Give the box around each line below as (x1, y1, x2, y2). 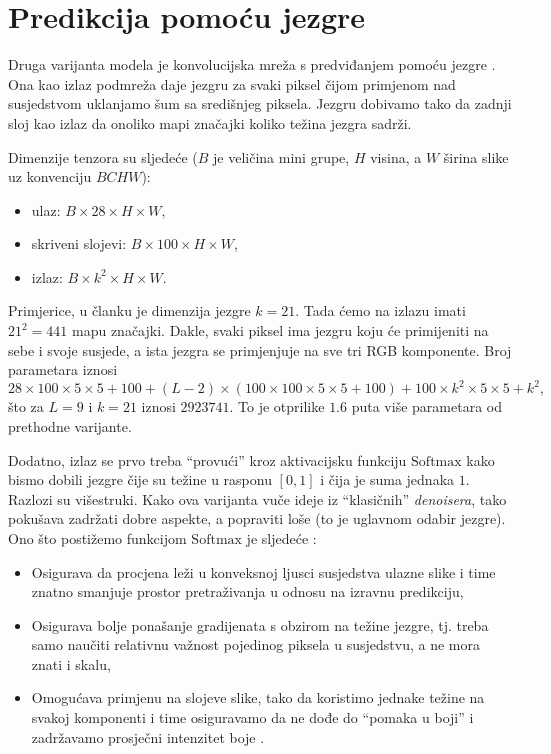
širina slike (443, 146, 509, 167)
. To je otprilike (229, 396, 325, 417)
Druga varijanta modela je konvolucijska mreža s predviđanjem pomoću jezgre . (8, 54, 496, 75)
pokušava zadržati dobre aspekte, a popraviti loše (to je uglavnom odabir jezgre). (8, 508, 506, 529)
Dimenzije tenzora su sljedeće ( (8, 146, 198, 167)
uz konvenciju (8, 166, 92, 187)
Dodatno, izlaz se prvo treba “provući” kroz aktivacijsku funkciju (8, 449, 407, 470)
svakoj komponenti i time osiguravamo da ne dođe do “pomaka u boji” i (31, 707, 474, 728)
